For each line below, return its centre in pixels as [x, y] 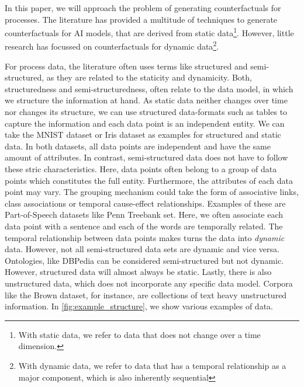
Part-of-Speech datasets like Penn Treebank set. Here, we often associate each [144, 215]
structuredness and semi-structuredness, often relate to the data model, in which [149, 88]
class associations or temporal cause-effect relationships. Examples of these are [145, 203]
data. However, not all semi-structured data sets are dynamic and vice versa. [142, 249]
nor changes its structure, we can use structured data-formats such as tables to [146, 112]
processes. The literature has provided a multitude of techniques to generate [141, 19]
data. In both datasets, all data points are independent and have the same [138, 146]
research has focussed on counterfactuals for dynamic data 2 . [112, 46]
